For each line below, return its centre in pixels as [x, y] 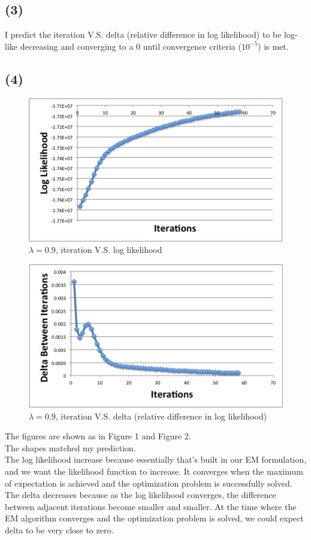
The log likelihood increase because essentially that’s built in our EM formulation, [156, 459]
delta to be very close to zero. [59, 530]
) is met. [273, 46]
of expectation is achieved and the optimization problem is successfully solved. [149, 483]
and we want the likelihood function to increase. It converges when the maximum [154, 471]
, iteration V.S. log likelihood [109, 250]
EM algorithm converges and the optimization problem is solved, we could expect [154, 518]
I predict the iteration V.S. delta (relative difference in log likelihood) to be [143, 34]
